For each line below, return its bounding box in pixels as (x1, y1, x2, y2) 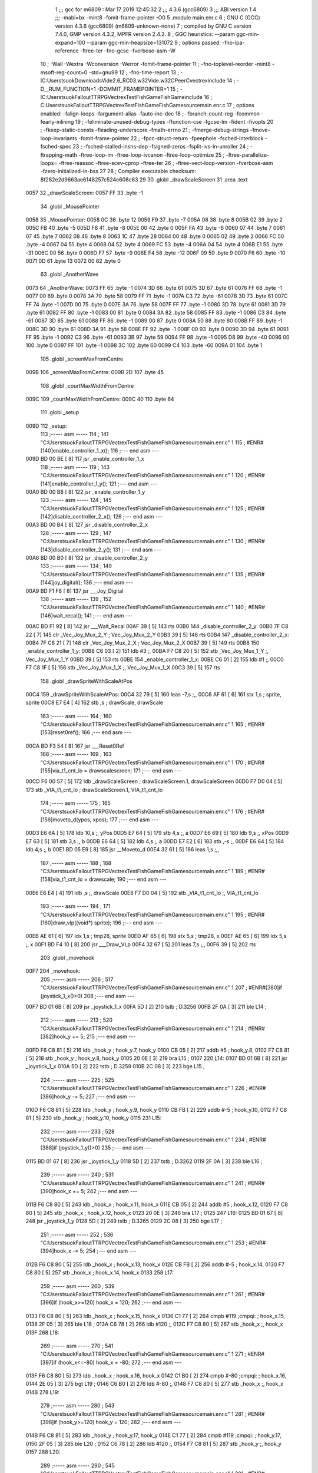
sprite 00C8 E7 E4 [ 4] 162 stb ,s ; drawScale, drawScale (25, 699, 163, 706)
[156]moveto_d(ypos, (40, 816, 92, 823)
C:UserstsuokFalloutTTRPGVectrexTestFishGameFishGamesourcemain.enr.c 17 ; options (40, 102, 254, 109)
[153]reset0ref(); (40, 729, 81, 736)
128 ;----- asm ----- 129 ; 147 (40, 529, 112, 536)
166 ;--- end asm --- (81, 729, 131, 736)
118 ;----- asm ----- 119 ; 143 (40, 463, 110, 471)
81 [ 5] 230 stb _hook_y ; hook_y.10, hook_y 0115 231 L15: (25, 1114, 162, 1122)
